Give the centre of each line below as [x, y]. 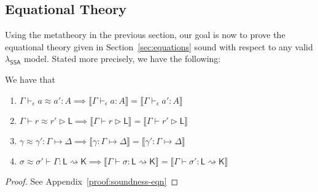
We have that [30, 79]
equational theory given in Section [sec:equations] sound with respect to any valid [159, 46]
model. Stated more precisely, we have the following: [122, 59]
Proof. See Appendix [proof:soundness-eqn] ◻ [92, 181]
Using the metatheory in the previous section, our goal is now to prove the [145, 35]
